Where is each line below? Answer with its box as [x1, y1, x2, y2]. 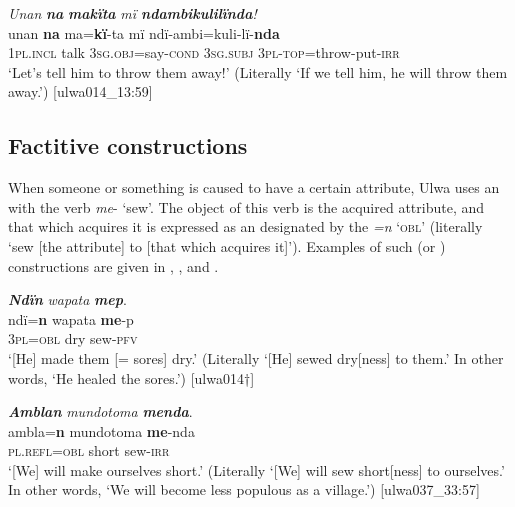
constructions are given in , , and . [8, 255, 219, 276]
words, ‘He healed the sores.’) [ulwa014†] [8, 367, 255, 388]
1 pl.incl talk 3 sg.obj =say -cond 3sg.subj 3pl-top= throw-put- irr [8, 42, 400, 63]
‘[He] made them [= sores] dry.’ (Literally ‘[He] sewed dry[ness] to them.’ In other [8, 347, 504, 368]
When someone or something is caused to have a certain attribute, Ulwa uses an [8, 177, 500, 198]
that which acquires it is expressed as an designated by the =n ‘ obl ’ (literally [8, 216, 483, 237]
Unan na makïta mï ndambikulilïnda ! [8, 3, 257, 23]
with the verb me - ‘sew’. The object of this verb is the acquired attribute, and [8, 196, 485, 217]
